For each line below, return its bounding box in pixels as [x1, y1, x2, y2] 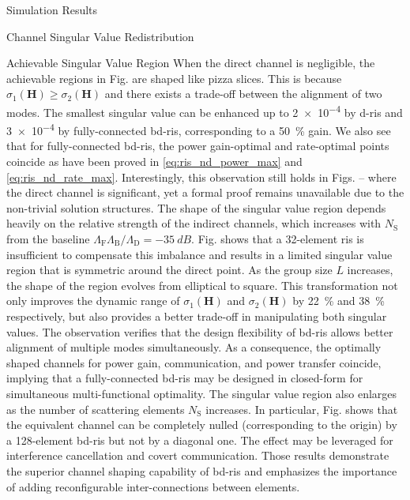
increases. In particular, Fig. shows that [205, 400, 398, 417]
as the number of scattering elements [6, 400, 185, 417]
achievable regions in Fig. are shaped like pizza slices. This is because [6, 70, 342, 86]
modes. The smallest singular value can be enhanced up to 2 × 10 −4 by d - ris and [6, 101, 403, 120]
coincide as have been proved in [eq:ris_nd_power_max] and [6, 153, 303, 170]
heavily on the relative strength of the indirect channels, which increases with [6, 215, 382, 231]
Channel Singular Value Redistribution [6, 28, 194, 44]
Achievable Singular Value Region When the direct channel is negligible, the [6, 55, 375, 71]
